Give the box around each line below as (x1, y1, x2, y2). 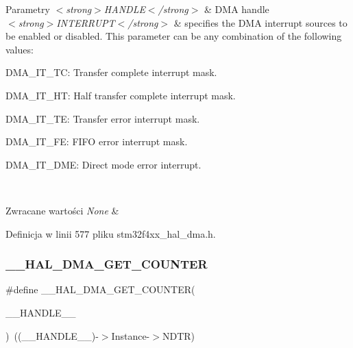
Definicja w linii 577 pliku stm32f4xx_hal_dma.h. (5, 226, 216, 240)
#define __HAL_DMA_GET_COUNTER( (5, 282, 195, 297)
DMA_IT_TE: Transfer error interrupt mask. (5, 111, 200, 125)
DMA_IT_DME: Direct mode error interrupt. (5, 157, 202, 171)
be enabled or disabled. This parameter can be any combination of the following (5, 29, 342, 43)
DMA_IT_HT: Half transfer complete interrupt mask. (5, 88, 236, 102)
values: (5, 42, 34, 56)
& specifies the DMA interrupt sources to (173, 15, 348, 29)
